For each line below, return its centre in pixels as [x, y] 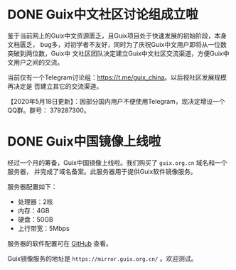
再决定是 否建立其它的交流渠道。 [55, 86]
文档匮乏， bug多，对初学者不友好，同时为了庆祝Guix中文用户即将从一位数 [117, 44]
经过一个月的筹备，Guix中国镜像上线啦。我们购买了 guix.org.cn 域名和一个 [117, 162]
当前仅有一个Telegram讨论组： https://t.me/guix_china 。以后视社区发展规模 [117, 77]
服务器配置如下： [32, 186]
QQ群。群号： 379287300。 [49, 110]
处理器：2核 [35, 201]
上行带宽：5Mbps [43, 228]
